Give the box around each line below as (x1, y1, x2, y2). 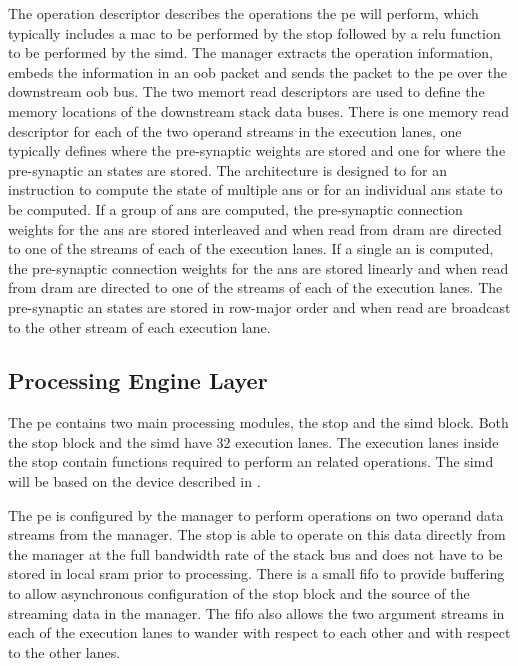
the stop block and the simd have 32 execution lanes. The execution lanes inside (8, 431, 499, 452)
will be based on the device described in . (8, 471, 261, 492)
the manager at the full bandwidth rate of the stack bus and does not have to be (8, 543, 503, 564)
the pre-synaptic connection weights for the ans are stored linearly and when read (8, 257, 509, 278)
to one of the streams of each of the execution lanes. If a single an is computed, (8, 238, 494, 259)
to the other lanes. (8, 641, 121, 662)
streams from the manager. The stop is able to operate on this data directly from (8, 524, 506, 545)
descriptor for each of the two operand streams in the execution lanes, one (8, 120, 462, 141)
